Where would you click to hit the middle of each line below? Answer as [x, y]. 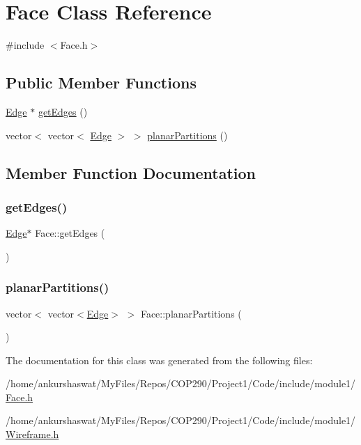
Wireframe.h [32, 434]
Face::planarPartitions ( [191, 313]
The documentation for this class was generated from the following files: [159, 360]
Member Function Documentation [131, 172]
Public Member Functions [101, 83]
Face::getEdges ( [70, 233]
